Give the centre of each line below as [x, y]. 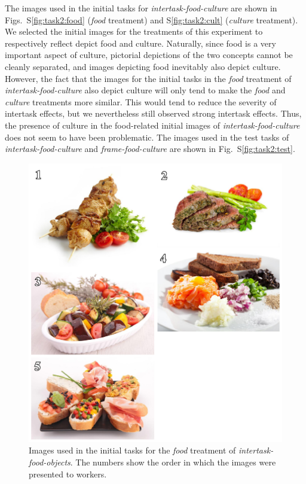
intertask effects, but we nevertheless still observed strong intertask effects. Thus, [153, 113]
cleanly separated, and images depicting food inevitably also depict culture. [143, 66]
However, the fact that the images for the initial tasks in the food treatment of [148, 78]
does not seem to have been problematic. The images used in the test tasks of [147, 137]
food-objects [50, 462]
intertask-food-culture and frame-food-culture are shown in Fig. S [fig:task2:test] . [150, 149]
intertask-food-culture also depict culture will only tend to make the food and [145, 90]
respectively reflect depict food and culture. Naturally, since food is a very [140, 43]
